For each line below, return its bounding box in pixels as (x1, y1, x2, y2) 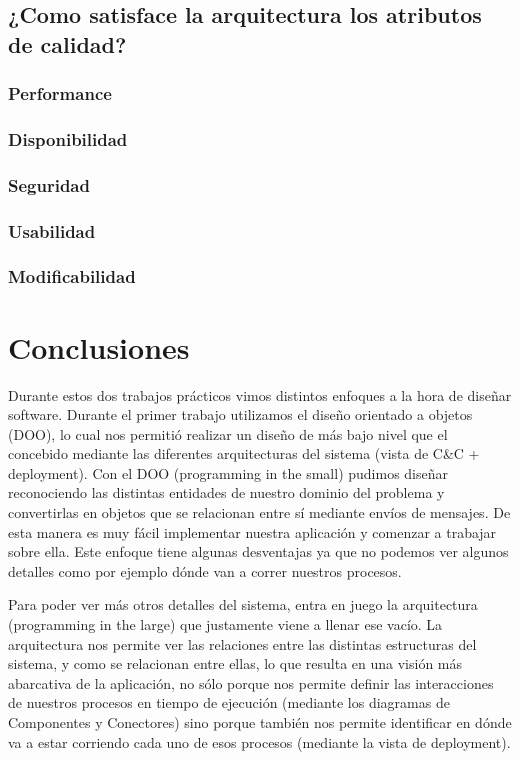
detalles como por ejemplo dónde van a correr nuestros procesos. (8, 560, 402, 581)
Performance (8, 81, 112, 106)
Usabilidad (8, 218, 96, 243)
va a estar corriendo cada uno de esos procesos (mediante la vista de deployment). (8, 731, 511, 752)
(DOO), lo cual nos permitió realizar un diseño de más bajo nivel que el (8, 423, 448, 444)
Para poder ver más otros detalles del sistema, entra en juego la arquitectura (8, 594, 478, 615)
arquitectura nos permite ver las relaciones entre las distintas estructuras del (8, 633, 477, 654)
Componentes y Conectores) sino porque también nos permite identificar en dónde (8, 712, 512, 733)
